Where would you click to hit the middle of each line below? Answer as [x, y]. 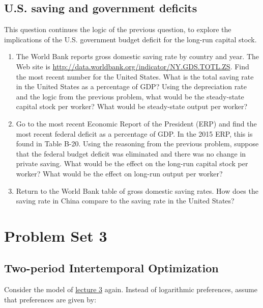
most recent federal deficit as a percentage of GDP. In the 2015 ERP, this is [134, 133]
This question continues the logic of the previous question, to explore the [118, 29]
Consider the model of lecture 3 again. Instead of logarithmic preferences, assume [131, 289]
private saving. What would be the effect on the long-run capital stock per [132, 163]
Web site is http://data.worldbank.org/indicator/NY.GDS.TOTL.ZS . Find [133, 66]
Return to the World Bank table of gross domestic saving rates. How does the [137, 190]
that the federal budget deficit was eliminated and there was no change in [131, 153]
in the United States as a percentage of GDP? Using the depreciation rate [131, 86]
